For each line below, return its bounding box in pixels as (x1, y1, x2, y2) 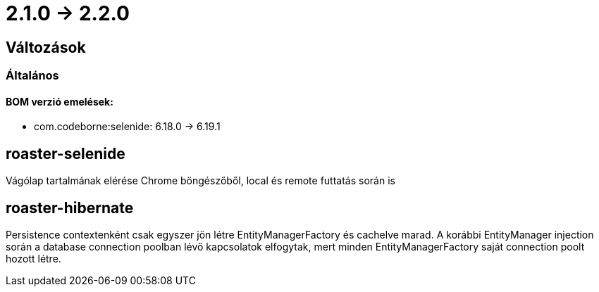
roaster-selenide (6, 144, 125, 163)
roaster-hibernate (6, 198, 134, 217)
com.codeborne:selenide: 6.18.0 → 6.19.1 (34, 120, 221, 133)
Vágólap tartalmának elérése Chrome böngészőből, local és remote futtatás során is (6, 174, 395, 187)
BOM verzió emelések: (6, 95, 113, 108)
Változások (6, 38, 86, 56)
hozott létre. (6, 253, 61, 265)
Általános (6, 68, 59, 83)
